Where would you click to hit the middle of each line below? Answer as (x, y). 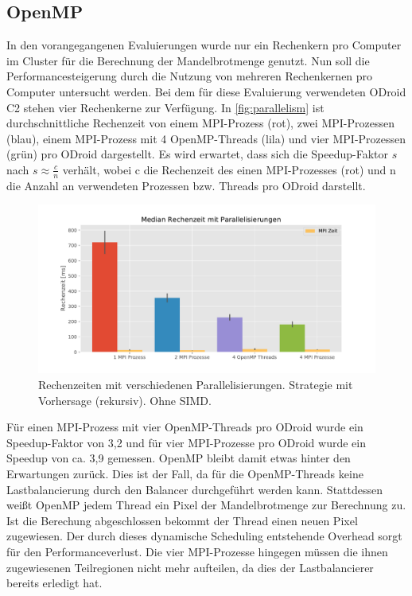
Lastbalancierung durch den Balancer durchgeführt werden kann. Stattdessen (195, 489)
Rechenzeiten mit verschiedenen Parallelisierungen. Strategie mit (196, 384)
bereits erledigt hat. (54, 583)
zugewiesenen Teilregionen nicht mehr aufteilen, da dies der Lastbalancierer (190, 567)
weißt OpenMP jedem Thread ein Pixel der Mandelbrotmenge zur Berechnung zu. (206, 505)
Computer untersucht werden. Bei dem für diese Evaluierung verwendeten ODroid (206, 91)
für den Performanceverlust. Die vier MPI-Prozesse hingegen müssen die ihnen (197, 551)
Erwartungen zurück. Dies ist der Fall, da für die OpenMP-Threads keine (185, 473)
